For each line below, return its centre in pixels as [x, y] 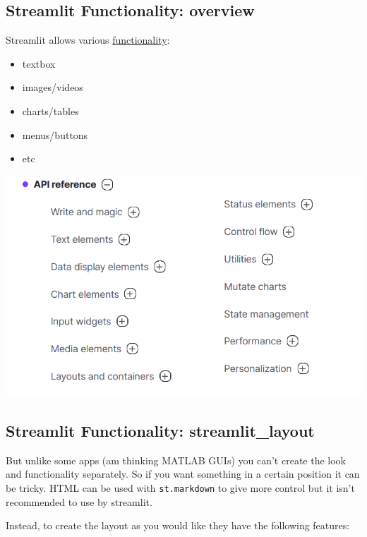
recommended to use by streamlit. [79, 501]
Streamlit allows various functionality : [88, 40]
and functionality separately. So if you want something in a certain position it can [183, 474]
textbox [39, 63]
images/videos [53, 87]
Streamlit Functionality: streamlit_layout [160, 430]
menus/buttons [55, 134]
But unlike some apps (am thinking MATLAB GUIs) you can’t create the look [176, 460]
